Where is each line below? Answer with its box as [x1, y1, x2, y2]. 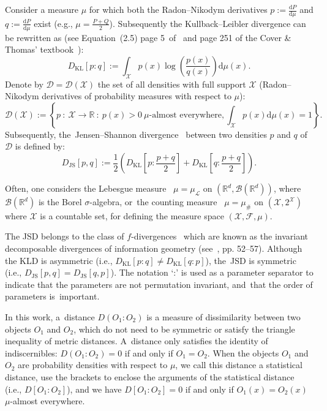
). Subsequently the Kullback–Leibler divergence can [109, 17, 306, 29]
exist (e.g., [34, 17, 73, 29]
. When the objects [207, 346, 279, 359]
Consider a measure [5, 3, 78, 15]
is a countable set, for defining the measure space [40, 209, 224, 222]
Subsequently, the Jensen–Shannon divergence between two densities [5, 127, 267, 140]
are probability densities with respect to [18, 358, 168, 371]
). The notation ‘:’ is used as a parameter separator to [110, 266, 314, 279]
